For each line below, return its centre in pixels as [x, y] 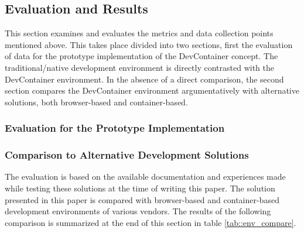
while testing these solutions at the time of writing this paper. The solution [140, 188]
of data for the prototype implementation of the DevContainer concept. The [141, 56]
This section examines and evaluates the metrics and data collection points [139, 33]
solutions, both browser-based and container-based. [96, 102]
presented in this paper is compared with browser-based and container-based [142, 199]
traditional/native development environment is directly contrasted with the [139, 67]
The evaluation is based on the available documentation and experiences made [145, 177]
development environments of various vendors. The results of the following [138, 211]
